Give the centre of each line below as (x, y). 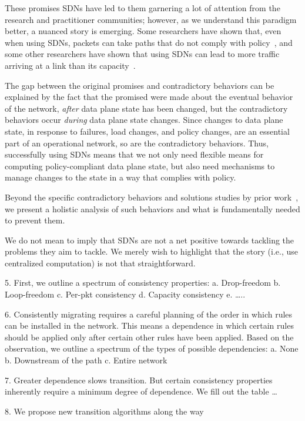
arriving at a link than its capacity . (70, 65)
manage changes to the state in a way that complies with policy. (120, 177)
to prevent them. (35, 220)
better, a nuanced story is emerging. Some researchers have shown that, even (143, 31)
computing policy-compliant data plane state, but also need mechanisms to (140, 166)
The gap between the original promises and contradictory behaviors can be (140, 85)
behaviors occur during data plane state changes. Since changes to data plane (144, 120)
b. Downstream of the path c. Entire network (86, 360)
